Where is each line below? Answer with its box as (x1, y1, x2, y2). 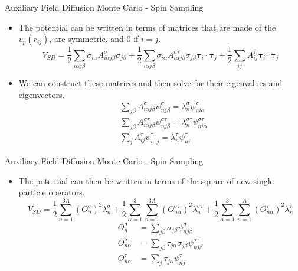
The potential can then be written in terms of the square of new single (18, 174, 274, 187)
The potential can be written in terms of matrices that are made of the (18, 21, 276, 33)
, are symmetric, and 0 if (49, 32, 139, 45)
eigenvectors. (18, 88, 65, 100)
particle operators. (18, 186, 85, 198)
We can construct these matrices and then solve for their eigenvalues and (18, 76, 283, 89)
